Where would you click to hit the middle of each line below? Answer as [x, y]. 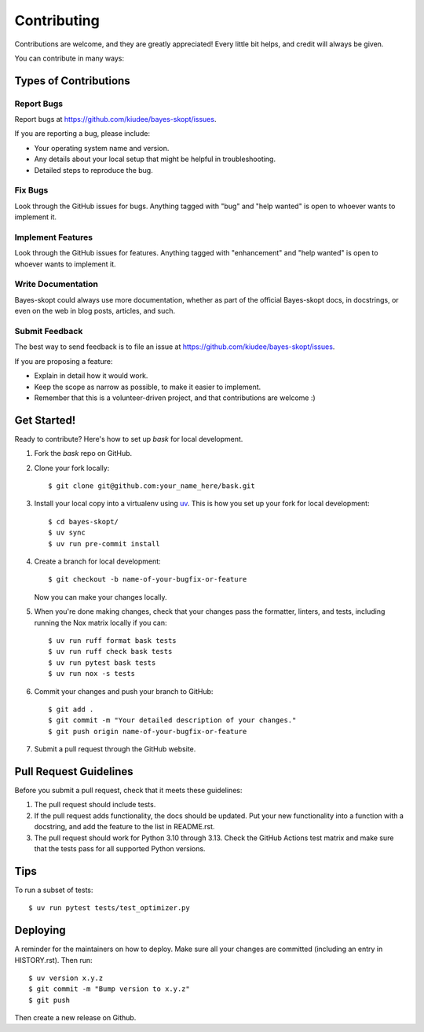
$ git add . [71, 709]
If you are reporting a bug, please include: [82, 134]
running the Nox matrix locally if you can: [101, 623]
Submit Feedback [49, 332]
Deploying [40, 930]
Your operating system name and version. [102, 148]
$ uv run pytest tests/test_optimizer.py [109, 908]
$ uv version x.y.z [66, 978]
